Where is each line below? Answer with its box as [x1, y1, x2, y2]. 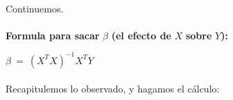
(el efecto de [111, 28, 172, 42]
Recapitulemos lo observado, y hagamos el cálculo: [6, 81, 220, 96]
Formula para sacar [6, 28, 100, 42]
